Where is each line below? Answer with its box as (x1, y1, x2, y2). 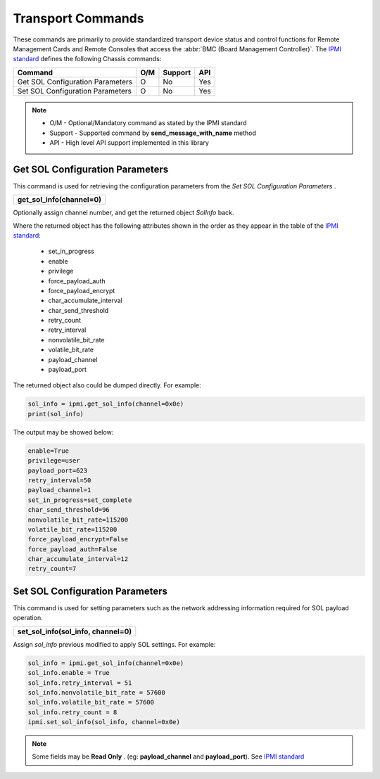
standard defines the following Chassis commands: (13, 55, 162, 63)
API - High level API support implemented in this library (49, 138, 209, 147)
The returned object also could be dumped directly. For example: (13, 381, 202, 389)
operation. (13, 614, 43, 622)
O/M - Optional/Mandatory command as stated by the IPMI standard (49, 119, 247, 127)
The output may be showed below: (13, 427, 114, 436)
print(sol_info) (27, 410, 84, 418)
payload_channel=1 (27, 486, 91, 494)
